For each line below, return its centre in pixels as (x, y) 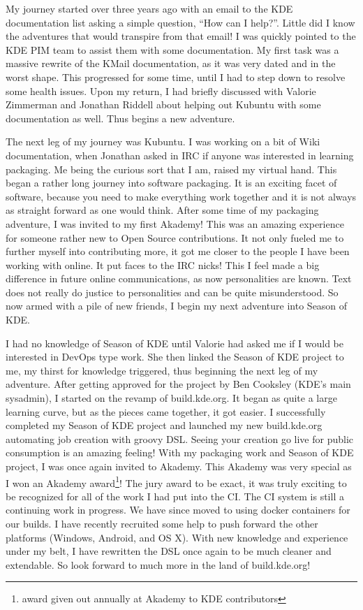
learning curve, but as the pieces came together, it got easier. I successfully (166, 411)
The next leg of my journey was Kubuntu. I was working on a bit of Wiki (163, 141)
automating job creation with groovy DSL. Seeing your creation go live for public (180, 438)
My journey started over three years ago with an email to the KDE (149, 8)
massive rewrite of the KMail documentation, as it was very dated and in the (171, 63)
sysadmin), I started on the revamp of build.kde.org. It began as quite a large (171, 398)
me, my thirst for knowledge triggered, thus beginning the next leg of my (162, 370)
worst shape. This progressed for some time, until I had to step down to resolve (176, 77)
